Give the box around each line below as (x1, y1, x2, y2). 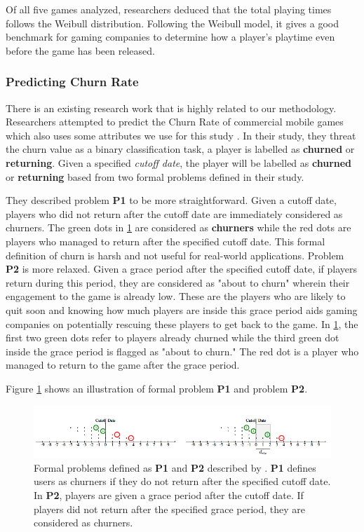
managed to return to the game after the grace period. (6, 357, 240, 372)
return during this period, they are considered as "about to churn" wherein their (6, 275, 350, 289)
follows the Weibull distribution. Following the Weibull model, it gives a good (6, 15, 339, 30)
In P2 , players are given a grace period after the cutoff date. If (34, 487, 304, 502)
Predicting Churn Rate (6, 73, 139, 90)
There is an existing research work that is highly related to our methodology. (6, 100, 337, 115)
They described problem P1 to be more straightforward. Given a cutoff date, (6, 193, 337, 207)
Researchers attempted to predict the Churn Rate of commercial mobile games (6, 114, 344, 129)
